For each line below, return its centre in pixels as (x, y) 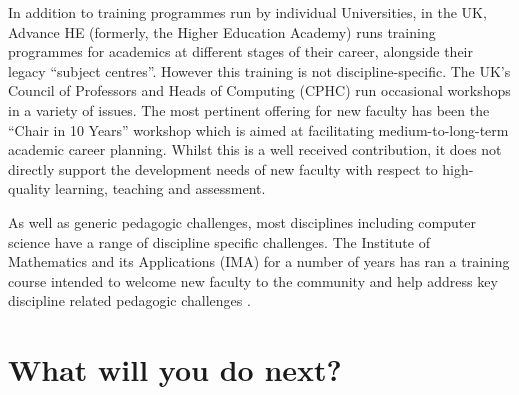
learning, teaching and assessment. (160, 188)
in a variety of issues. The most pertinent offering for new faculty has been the (249, 109)
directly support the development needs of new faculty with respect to (223, 168)
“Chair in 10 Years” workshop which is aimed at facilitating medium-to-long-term (258, 129)
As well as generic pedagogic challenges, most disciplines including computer (242, 221)
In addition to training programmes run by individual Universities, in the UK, (247, 12)
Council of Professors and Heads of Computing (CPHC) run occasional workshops (259, 90)
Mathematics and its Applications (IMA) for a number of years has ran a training (259, 261)
